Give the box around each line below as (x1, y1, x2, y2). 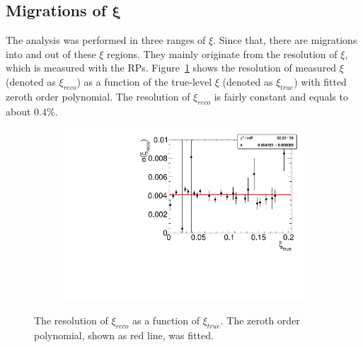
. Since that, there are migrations (213, 33, 357, 47)
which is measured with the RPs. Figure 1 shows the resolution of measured (6, 60, 337, 75)
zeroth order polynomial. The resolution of (6, 89, 190, 103)
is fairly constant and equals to (214, 89, 348, 103)
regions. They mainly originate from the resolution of (107, 46, 338, 61)
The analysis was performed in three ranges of (6, 33, 206, 47)
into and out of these (6, 46, 96, 61)
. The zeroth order (220, 312, 300, 327)
